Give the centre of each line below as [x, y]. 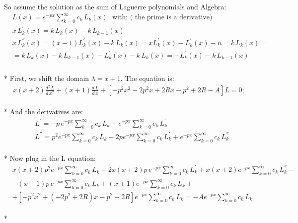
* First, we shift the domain [47, 78]
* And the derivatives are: [43, 111]
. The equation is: [147, 78]
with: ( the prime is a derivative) [162, 18]
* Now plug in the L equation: [50, 158]
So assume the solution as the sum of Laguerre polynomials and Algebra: [115, 6]
